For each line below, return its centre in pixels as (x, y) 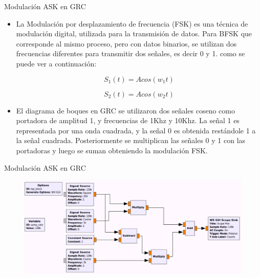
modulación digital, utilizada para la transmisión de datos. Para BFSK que (134, 33)
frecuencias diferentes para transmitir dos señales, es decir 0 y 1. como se (131, 53)
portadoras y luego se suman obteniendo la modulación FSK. (112, 150)
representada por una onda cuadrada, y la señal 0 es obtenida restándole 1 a (136, 130)
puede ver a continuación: (56, 63)
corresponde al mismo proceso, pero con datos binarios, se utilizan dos (126, 43)
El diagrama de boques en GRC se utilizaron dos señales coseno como (125, 110)
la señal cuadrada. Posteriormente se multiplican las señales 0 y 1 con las (131, 140)
